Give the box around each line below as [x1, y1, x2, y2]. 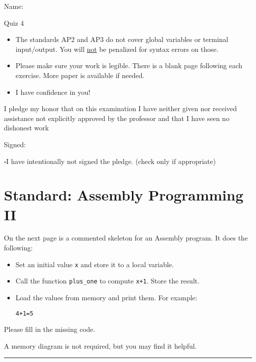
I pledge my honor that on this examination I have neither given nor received [4, 103, 237, 114]
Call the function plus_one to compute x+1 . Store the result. [15, 276, 200, 286]
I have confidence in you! [15, 86, 91, 97]
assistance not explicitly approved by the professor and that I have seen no [4, 113, 229, 123]
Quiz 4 [4, 17, 24, 28]
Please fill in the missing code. [4, 324, 96, 334]
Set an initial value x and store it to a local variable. [15, 259, 174, 269]
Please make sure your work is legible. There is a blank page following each [15, 60, 243, 71]
